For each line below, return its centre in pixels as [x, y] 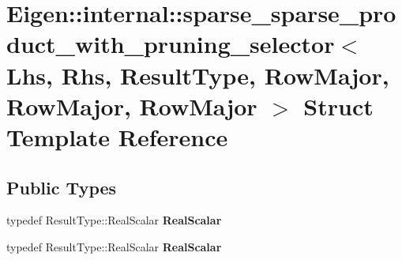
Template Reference [117, 136]
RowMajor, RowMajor [132, 106]
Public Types [62, 187]
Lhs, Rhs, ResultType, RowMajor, [198, 75]
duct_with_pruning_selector [171, 44]
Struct [338, 106]
